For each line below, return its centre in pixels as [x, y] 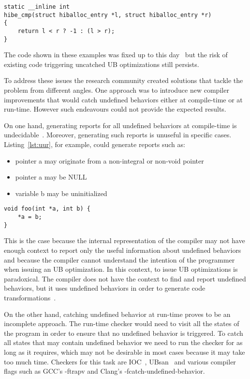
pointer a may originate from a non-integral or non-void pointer [110, 160]
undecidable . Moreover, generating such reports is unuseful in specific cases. [118, 135]
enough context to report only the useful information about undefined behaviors [123, 250]
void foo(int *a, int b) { [47, 209]
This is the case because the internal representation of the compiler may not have [125, 240]
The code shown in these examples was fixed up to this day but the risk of [116, 55]
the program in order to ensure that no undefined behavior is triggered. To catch [124, 333]
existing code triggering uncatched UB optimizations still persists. [102, 64]
